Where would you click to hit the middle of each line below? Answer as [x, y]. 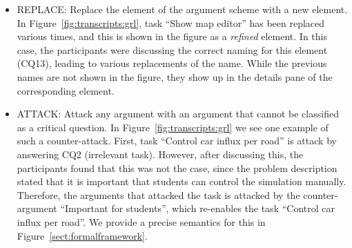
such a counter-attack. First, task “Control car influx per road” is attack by [177, 141]
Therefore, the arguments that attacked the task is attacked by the [158, 194]
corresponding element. [66, 90]
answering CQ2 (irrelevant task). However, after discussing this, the [160, 154]
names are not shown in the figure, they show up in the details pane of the [175, 76]
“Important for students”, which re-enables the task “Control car [197, 208]
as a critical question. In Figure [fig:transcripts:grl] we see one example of [173, 127]
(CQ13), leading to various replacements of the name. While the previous [172, 63]
